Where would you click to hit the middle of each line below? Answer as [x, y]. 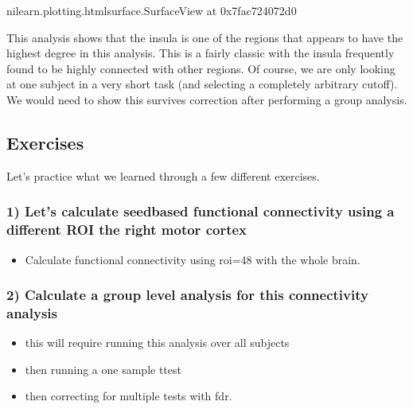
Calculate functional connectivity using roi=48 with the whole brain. [193, 259]
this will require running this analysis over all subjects [157, 343]
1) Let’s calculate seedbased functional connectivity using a [201, 211]
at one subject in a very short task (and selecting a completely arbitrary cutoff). [202, 84]
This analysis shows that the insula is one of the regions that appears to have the [205, 37]
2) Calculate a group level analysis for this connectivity [187, 295]
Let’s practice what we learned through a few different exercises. [163, 175]
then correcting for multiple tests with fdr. [129, 396]
